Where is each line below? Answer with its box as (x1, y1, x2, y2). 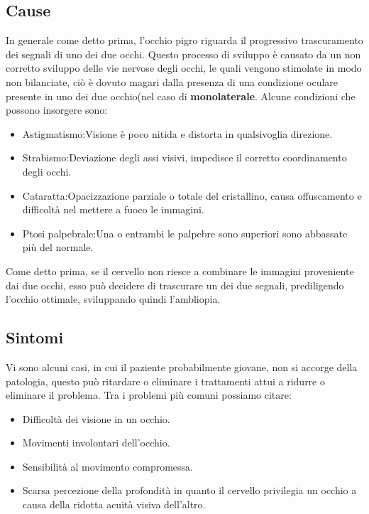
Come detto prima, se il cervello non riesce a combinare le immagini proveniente (6, 263, 354, 278)
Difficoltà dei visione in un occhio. (22, 411, 170, 426)
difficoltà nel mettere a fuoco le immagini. (22, 202, 204, 217)
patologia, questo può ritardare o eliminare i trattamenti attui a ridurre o (6, 373, 325, 388)
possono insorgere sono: (6, 102, 108, 117)
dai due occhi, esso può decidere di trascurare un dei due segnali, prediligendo (6, 277, 344, 292)
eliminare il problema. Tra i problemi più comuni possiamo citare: (6, 387, 292, 402)
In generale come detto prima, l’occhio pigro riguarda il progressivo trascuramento (6, 33, 363, 48)
